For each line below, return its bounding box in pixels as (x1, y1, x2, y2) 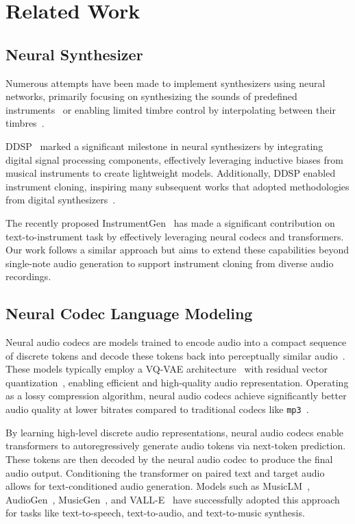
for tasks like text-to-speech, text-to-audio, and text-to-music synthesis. (5, 506, 305, 520)
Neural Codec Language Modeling (5, 303, 253, 324)
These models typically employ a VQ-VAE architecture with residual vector (5, 362, 328, 376)
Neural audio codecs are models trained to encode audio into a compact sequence (5, 335, 347, 349)
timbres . (5, 116, 45, 130)
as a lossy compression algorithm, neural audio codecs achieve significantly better (5, 388, 347, 403)
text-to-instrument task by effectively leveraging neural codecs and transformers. (5, 229, 344, 243)
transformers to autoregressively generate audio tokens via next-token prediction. (5, 438, 346, 453)
